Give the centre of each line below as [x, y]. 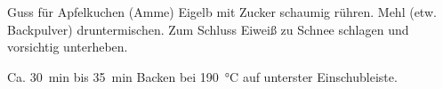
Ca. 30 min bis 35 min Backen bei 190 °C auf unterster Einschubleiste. [202, 76]
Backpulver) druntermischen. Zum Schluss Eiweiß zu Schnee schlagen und [208, 29]
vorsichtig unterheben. [68, 47]
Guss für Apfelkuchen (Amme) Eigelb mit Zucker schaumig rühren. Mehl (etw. [222, 12]
